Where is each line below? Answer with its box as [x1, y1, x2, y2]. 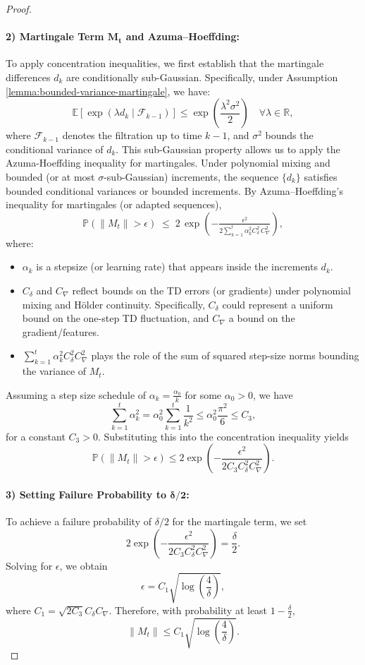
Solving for [6, 558, 53, 573]
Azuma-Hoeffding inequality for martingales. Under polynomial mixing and [6, 155, 330, 170]
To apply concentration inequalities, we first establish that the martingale [6, 56, 324, 71]
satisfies [304, 169, 338, 184]
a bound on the [228, 311, 295, 325]
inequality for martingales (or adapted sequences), [6, 197, 222, 212]
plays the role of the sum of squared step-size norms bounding [91, 348, 359, 363]
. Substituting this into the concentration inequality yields [97, 429, 349, 443]
